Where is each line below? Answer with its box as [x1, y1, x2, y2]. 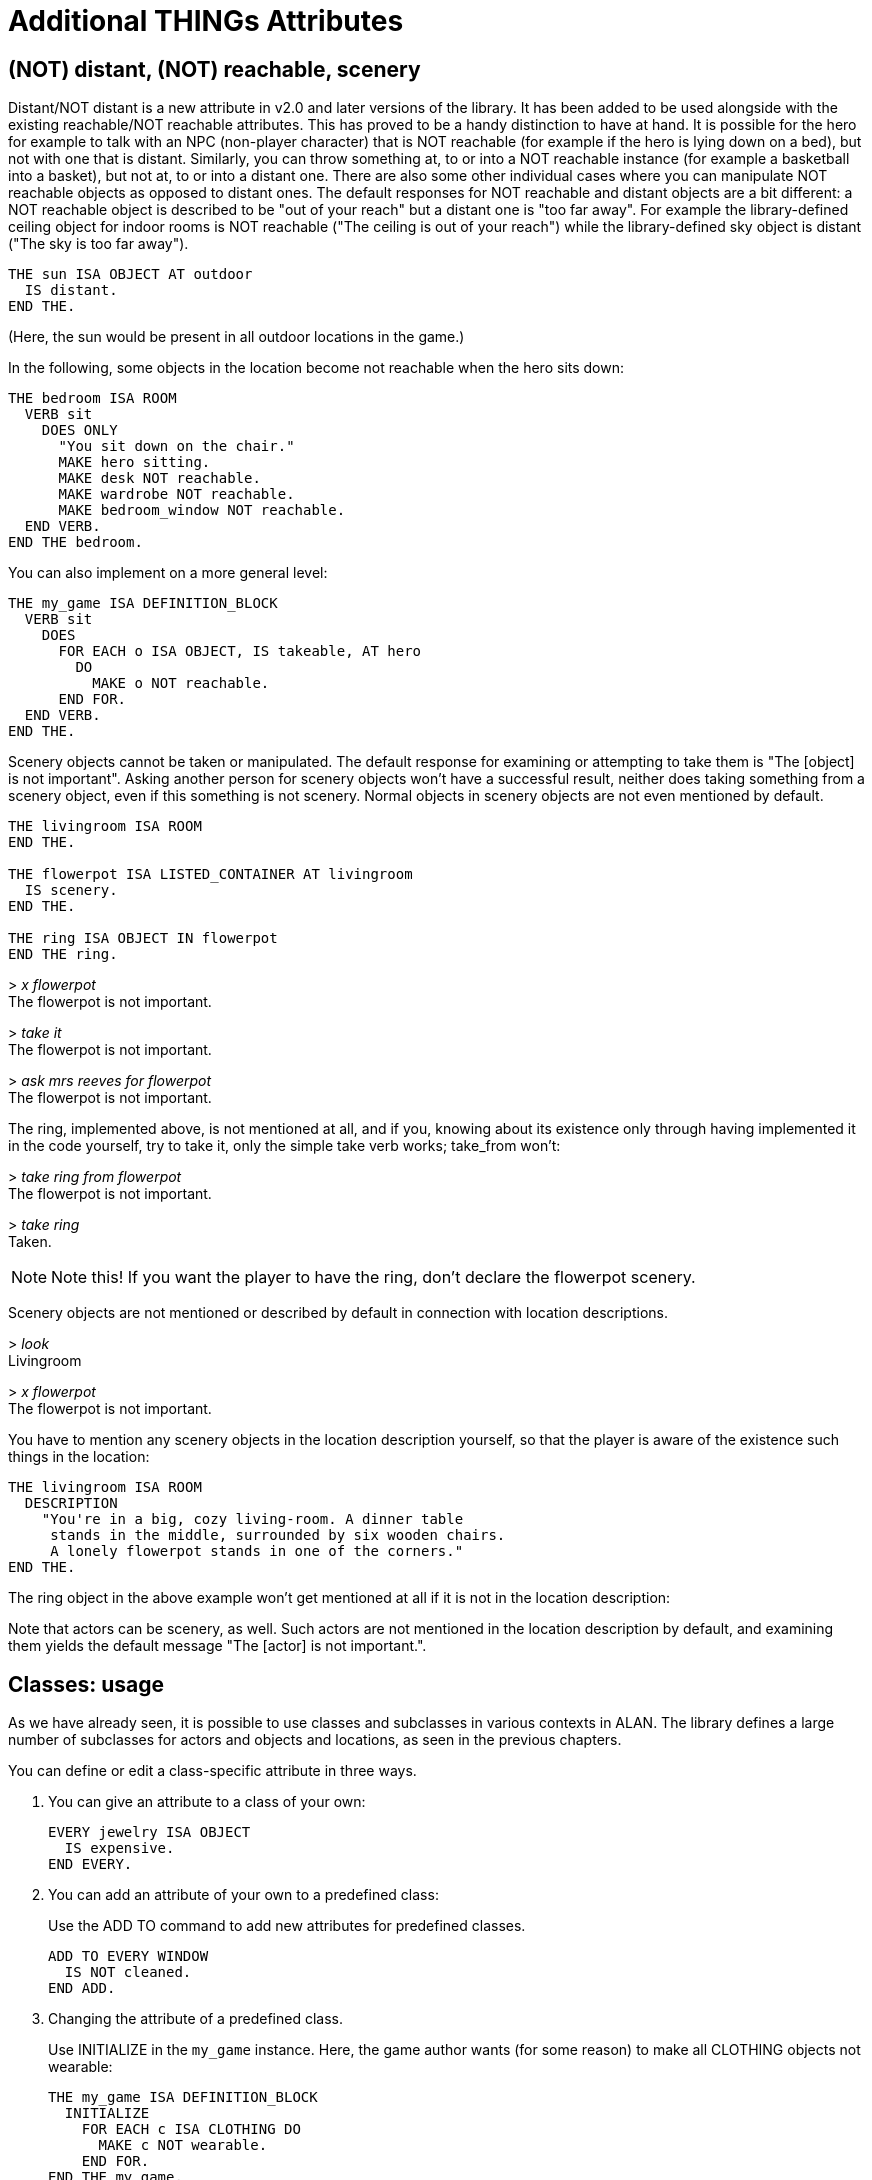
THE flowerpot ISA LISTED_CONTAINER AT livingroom [8, 866, 413, 883]
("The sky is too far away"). [8, 235, 189, 253]
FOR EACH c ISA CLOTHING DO [81, 2121, 301, 2138]
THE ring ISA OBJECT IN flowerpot [8, 930, 278, 947]
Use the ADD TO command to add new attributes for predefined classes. [48, 1917, 526, 1935]
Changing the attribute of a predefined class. [48, 2010, 343, 2028]
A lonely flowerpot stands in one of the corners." [50, 1543, 464, 1560]
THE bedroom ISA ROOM [8, 390, 177, 407]
